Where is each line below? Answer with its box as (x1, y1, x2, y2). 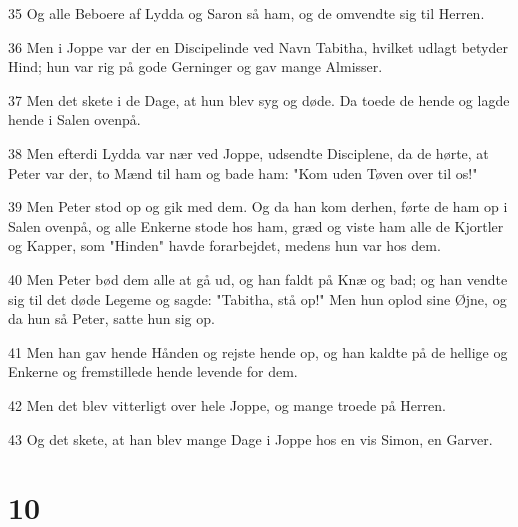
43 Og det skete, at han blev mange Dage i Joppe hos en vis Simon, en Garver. (8, 428, 493, 449)
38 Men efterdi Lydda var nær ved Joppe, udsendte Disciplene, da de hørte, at (8, 142, 489, 163)
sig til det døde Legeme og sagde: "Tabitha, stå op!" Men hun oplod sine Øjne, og (8, 288, 507, 309)
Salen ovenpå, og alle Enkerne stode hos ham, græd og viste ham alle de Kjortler (8, 215, 504, 236)
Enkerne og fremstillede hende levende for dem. (8, 361, 298, 382)
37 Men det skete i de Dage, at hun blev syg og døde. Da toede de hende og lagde (8, 89, 510, 110)
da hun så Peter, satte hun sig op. (8, 308, 215, 329)
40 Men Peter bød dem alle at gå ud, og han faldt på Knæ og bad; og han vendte (8, 268, 508, 289)
